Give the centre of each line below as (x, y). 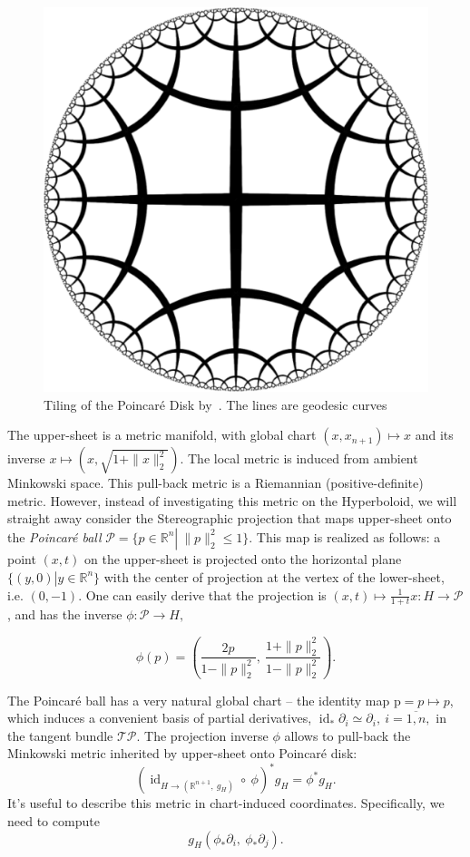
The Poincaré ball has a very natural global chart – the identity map (199, 700)
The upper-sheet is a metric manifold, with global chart (162, 435)
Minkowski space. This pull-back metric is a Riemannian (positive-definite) (215, 483)
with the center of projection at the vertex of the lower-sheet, (274, 576)
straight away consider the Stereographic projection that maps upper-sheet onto (230, 518)
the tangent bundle (60, 735)
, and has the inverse (65, 614)
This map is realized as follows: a (348, 536)
